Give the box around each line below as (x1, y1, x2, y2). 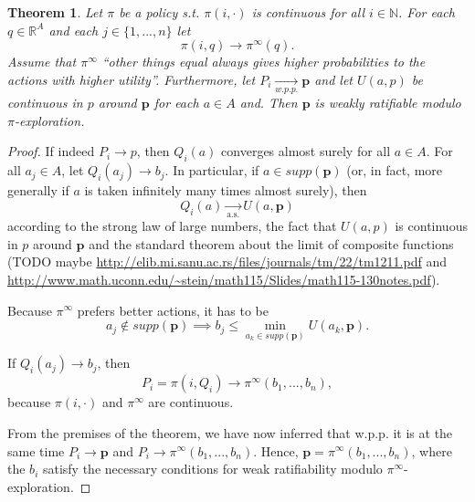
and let (314, 69, 354, 89)
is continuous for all (251, 3, 364, 21)
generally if (7, 181, 69, 200)
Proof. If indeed (7, 141, 95, 161)
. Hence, (253, 441, 299, 460)
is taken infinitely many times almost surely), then (84, 181, 367, 200)
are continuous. (148, 392, 234, 412)
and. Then (239, 93, 298, 112)
